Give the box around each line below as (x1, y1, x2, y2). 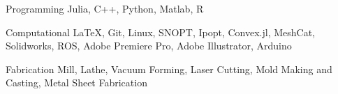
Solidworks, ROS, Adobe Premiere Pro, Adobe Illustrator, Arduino (6, 38, 292, 53)
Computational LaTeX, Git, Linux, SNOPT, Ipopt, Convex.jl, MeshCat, (6, 24, 316, 39)
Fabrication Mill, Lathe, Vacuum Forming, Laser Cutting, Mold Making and (6, 61, 332, 76)
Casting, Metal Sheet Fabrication (6, 75, 147, 90)
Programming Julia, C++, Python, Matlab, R (6, 1, 204, 15)
